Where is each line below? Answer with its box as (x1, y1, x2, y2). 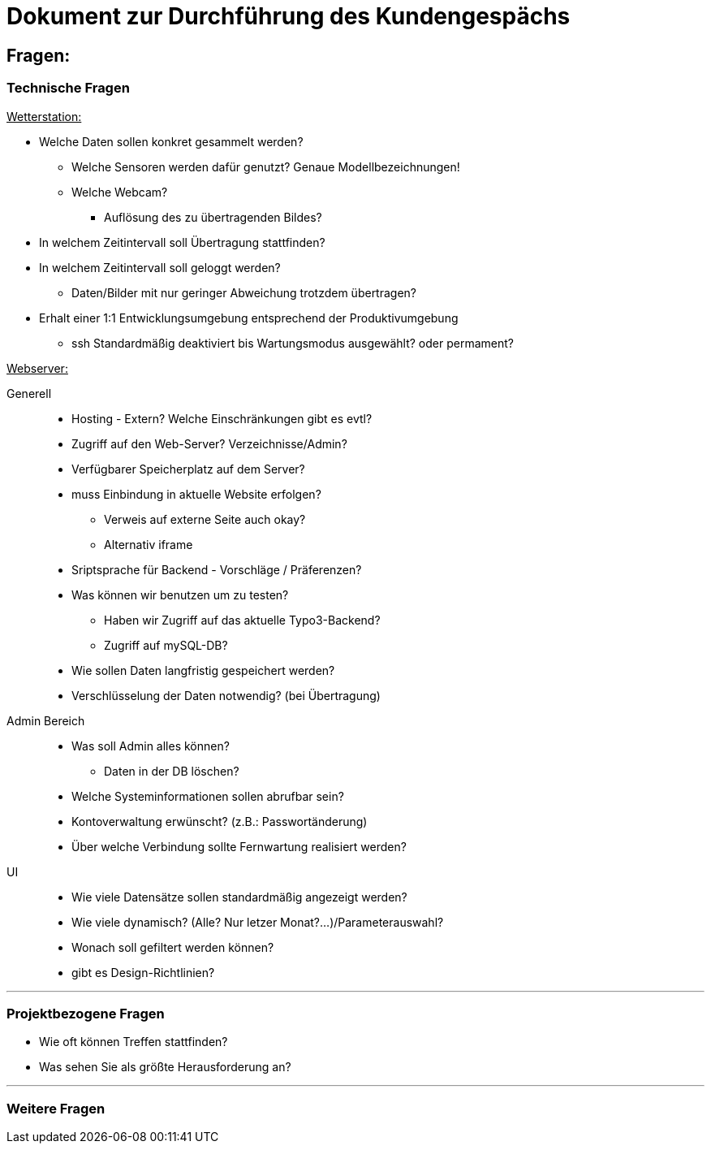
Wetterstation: (6, 109, 82, 123)
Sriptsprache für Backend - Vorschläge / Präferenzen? (71, 562, 362, 577)
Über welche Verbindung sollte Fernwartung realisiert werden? (71, 839, 407, 854)
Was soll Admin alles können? (71, 738, 230, 753)
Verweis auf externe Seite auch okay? (104, 512, 306, 526)
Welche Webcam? (71, 184, 168, 199)
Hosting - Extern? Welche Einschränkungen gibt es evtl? (71, 411, 373, 426)
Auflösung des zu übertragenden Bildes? (104, 210, 322, 224)
